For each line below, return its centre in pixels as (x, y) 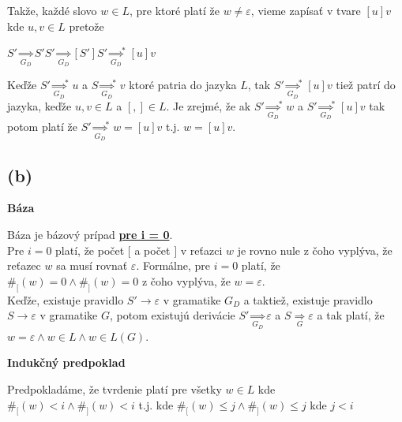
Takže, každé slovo (52, 10)
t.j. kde (156, 404)
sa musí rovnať (92, 265)
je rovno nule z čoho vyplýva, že (315, 250)
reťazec (24, 265)
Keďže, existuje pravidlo (66, 299)
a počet (152, 250)
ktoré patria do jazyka (183, 84)
